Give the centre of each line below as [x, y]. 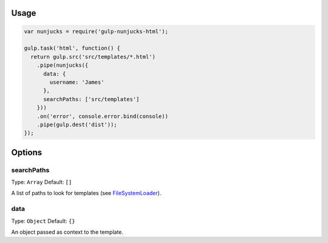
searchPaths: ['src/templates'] [91, 99]
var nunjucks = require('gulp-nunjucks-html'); [96, 31]
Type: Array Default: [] [42, 182]
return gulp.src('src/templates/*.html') [93, 57]
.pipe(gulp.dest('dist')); [77, 125]
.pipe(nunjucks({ [63, 65]
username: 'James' [77, 82]
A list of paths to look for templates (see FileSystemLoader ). [86, 193]
